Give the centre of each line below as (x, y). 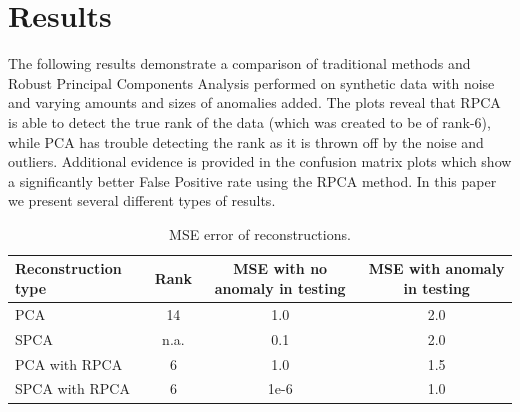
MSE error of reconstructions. (260, 233)
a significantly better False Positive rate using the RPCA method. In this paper (252, 180)
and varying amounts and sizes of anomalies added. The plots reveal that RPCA (254, 102)
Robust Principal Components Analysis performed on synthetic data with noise (251, 82)
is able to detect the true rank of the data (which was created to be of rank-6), (249, 121)
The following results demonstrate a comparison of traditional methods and (239, 63)
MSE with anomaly (436, 268)
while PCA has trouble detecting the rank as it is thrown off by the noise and (246, 141)
